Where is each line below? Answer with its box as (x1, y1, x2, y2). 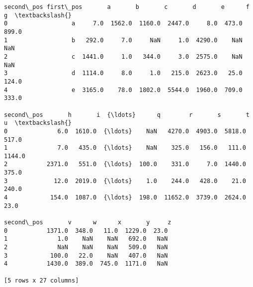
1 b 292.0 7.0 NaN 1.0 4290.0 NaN (4, 36, 243, 44)
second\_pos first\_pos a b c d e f (4, 3, 250, 10)
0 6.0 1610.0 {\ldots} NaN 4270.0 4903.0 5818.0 (4, 127, 246, 135)
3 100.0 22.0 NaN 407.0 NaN (4, 252, 168, 259)
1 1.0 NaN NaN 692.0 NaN (4, 235, 168, 243)
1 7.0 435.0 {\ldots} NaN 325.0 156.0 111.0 (4, 144, 246, 152)
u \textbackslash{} (4, 119, 72, 127)
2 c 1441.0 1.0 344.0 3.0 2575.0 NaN (4, 53, 243, 60)
